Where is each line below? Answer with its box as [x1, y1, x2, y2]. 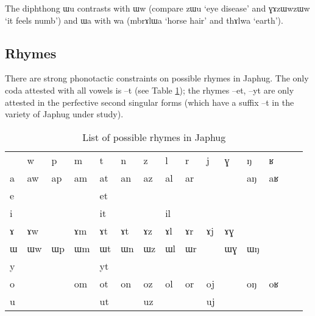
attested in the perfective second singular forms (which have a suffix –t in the [5, 95, 294, 108]
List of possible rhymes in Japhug [82, 129, 226, 144]
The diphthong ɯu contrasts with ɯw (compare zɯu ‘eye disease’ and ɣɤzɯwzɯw [5, 2, 310, 14]
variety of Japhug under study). [5, 108, 124, 120]
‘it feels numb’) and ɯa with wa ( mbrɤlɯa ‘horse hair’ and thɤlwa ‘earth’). [5, 13, 283, 26]
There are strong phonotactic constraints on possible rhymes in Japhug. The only [5, 72, 309, 84]
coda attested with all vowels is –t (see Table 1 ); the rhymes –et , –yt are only [5, 83, 294, 96]
